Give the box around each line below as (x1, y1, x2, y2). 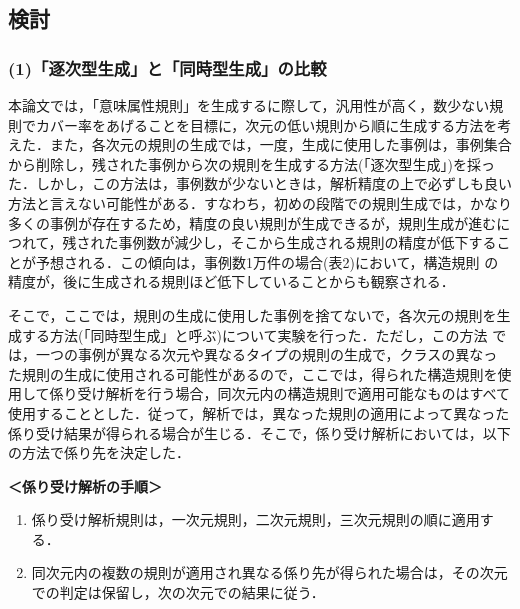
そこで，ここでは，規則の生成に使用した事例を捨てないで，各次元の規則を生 (8, 304, 511, 325)
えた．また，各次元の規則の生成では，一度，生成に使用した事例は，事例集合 (8, 134, 512, 155)
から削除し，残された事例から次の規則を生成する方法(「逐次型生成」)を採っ (8, 153, 495, 174)
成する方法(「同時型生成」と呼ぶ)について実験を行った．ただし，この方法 (8, 324, 488, 345)
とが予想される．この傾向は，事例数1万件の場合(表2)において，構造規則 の (8, 251, 499, 272)
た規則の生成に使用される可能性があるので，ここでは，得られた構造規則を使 (8, 363, 512, 384)
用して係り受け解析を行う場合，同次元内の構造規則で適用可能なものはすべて (8, 383, 511, 404)
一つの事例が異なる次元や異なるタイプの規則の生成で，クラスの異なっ (35, 344, 498, 365)
